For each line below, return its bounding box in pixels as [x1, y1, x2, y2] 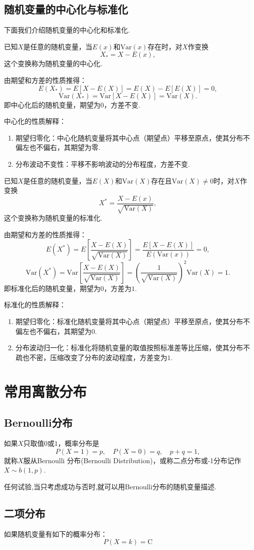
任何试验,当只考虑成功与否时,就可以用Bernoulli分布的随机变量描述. [4, 481, 217, 491]
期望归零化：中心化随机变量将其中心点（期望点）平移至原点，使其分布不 [15, 132, 250, 143]
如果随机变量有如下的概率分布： [4, 528, 107, 539]
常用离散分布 [4, 381, 87, 401]
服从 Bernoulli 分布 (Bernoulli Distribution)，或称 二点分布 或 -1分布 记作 [23, 455, 241, 465]
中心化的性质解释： [4, 116, 66, 126]
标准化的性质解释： [4, 299, 66, 310]
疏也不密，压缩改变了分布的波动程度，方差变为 [15, 352, 167, 362]
